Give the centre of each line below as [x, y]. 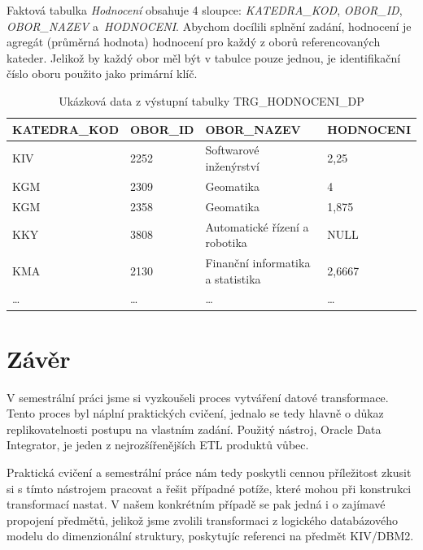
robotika [226, 243]
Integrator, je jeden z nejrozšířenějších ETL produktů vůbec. [158, 445]
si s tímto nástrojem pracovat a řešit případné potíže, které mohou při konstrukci [209, 488]
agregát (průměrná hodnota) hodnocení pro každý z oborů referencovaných [194, 42]
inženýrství [233, 166]
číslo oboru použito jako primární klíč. [102, 74]
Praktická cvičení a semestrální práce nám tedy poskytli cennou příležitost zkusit [209, 472]
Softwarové [232, 150]
